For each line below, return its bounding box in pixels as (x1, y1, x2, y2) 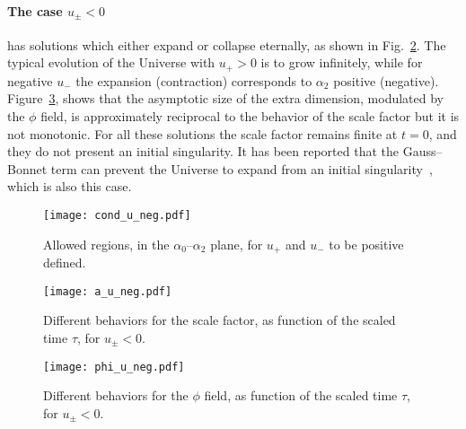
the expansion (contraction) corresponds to (75, 71, 312, 90)
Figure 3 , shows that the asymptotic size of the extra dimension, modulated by (7, 89, 444, 108)
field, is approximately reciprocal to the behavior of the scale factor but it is (40, 107, 460, 126)
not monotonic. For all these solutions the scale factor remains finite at (7, 124, 398, 143)
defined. (43, 253, 86, 272)
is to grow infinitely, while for (260, 53, 423, 72)
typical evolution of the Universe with (7, 53, 215, 72)
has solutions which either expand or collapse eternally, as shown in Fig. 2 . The (7, 35, 446, 54)
